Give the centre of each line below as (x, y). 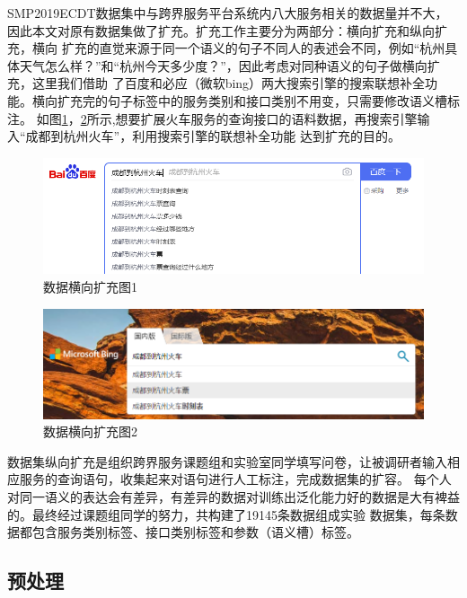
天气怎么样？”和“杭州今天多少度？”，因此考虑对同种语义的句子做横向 (223, 65)
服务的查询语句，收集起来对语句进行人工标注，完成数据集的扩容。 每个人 (235, 479)
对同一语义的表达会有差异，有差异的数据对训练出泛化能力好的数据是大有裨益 (233, 497)
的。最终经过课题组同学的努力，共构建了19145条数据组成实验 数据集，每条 (226, 514)
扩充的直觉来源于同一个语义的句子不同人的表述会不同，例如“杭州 (253, 48)
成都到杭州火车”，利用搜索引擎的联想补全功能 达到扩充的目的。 (213, 136)
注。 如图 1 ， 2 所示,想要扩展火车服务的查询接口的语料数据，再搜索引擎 (212, 118)
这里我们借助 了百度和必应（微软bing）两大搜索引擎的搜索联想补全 (229, 83)
